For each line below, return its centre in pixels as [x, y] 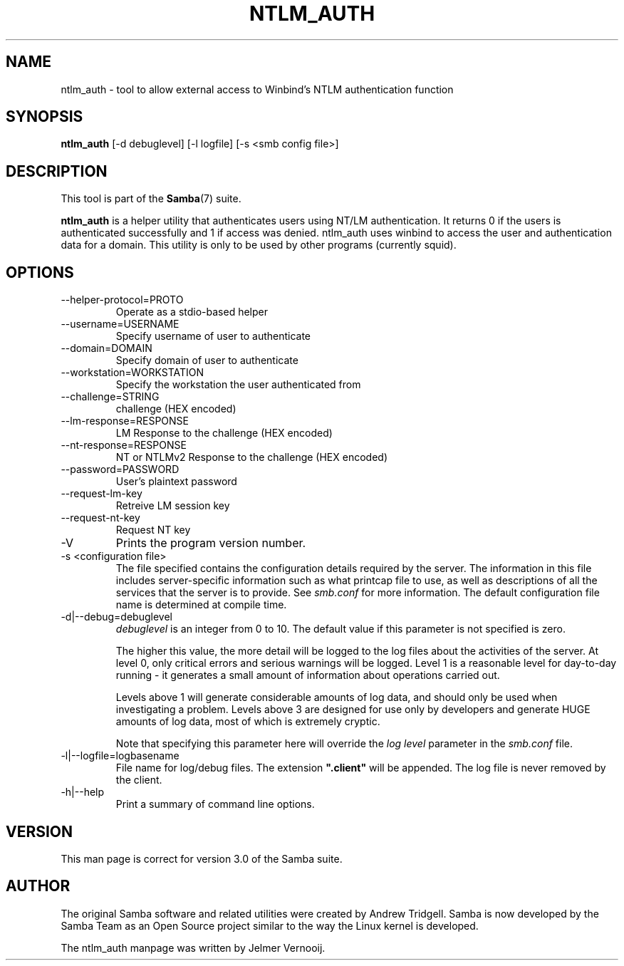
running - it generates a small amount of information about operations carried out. [308, 675]
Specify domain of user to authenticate [207, 360]
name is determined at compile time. [201, 605]
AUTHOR [38, 886]
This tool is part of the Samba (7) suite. [151, 199]
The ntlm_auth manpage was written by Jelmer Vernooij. [193, 947]
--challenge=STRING [110, 397]
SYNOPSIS [45, 117]
